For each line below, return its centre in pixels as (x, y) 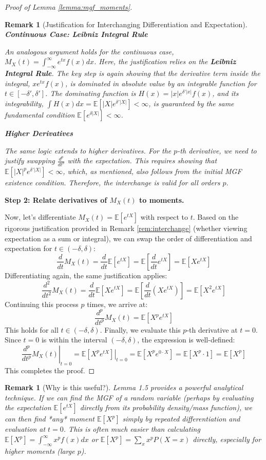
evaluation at (25, 429)
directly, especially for (227, 439)
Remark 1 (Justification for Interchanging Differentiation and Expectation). (126, 24)
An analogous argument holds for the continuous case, (89, 51)
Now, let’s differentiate (40, 217)
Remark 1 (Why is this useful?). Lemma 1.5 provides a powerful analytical (124, 387)
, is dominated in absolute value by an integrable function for (161, 83)
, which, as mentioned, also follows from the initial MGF (152, 171)
